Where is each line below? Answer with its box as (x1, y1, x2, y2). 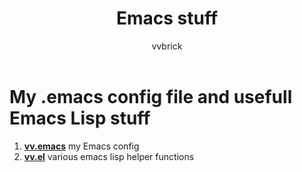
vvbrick (151, 40, 183, 52)
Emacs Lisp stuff (9, 107, 151, 129)
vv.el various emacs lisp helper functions (23, 150, 195, 162)
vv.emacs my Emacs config (23, 140, 140, 152)
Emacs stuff (115, 7, 219, 30)
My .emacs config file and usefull (9, 85, 293, 108)
